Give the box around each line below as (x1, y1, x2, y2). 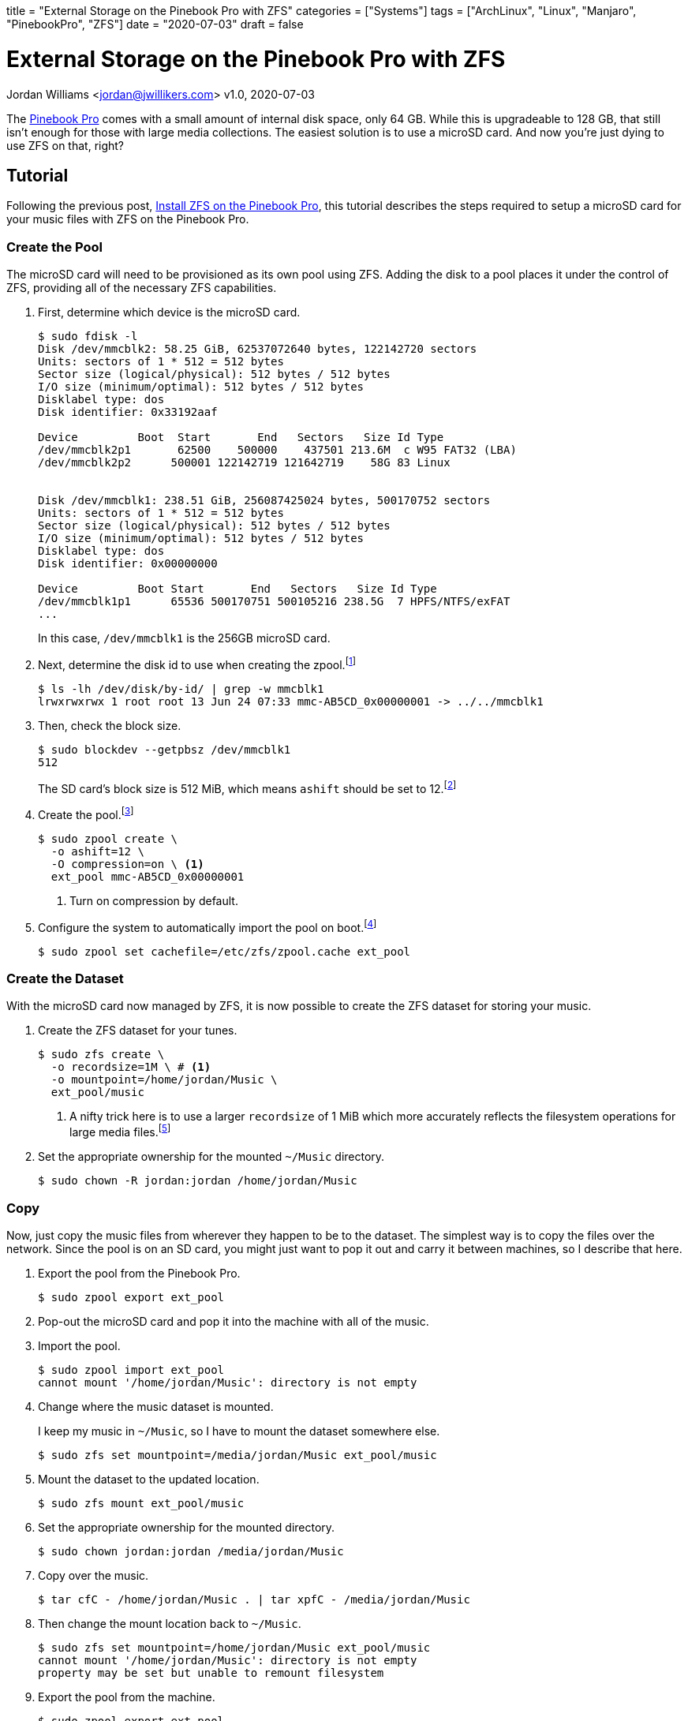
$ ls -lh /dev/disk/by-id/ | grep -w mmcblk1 (38, 682, 324, 695)
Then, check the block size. (38, 718, 181, 732)
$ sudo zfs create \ (38, 1048, 165, 1061)
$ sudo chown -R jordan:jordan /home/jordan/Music (38, 1174, 357, 1188)
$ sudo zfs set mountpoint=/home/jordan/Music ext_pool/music (38, 1641, 431, 1654)
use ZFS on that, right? (6, 138, 125, 152)
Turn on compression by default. (69, 894, 238, 908)
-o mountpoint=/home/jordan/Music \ (50, 1073, 278, 1087)
